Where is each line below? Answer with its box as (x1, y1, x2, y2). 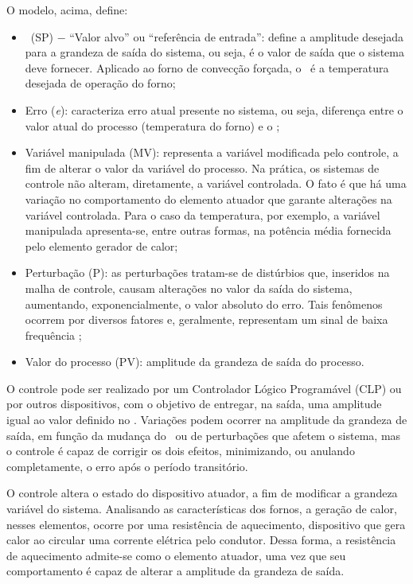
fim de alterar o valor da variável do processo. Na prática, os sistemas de (25, 159, 380, 176)
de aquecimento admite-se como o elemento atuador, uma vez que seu (6, 547, 346, 563)
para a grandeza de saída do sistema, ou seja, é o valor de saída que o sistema (25, 44, 404, 60)
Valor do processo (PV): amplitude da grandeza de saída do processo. (25, 353, 364, 370)
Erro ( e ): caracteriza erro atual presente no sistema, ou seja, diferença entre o (25, 101, 403, 118)
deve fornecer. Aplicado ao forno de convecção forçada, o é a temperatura (25, 59, 389, 76)
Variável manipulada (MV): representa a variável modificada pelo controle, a (25, 144, 399, 161)
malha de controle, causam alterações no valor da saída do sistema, (25, 279, 353, 296)
